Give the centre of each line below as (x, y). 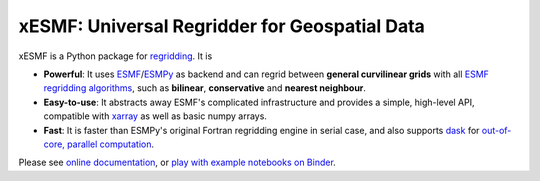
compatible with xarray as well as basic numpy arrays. (155, 116)
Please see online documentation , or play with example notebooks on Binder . (177, 162)
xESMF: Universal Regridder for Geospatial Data (221, 26)
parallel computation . (110, 144)
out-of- (496, 130)
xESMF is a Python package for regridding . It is (115, 56)
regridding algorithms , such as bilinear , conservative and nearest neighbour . (205, 88)
